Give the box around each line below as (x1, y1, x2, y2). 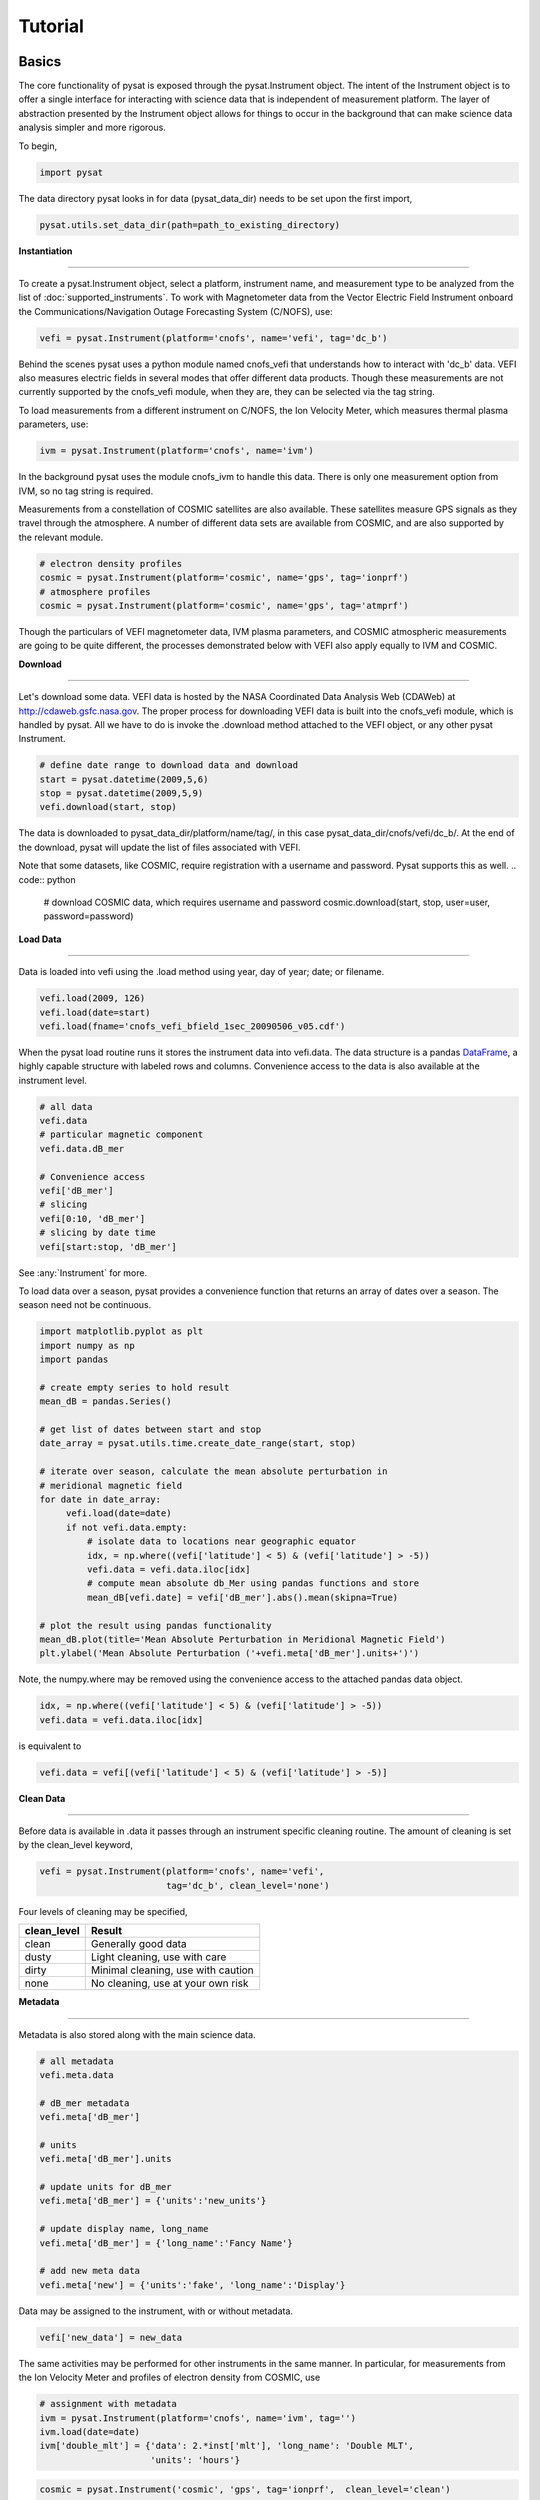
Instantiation (18, 245, 73, 257)
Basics (18, 53, 62, 70)
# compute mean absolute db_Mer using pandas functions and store (86, 1578, 420, 1589)
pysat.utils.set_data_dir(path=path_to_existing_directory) (39, 219, 341, 230)
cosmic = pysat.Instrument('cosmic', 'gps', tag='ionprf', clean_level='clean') (39, 2484, 452, 2495)
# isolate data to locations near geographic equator (86, 1536, 357, 1547)
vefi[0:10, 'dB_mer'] (39, 1213, 146, 1224)
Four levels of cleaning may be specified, (18, 1905, 189, 1917)
